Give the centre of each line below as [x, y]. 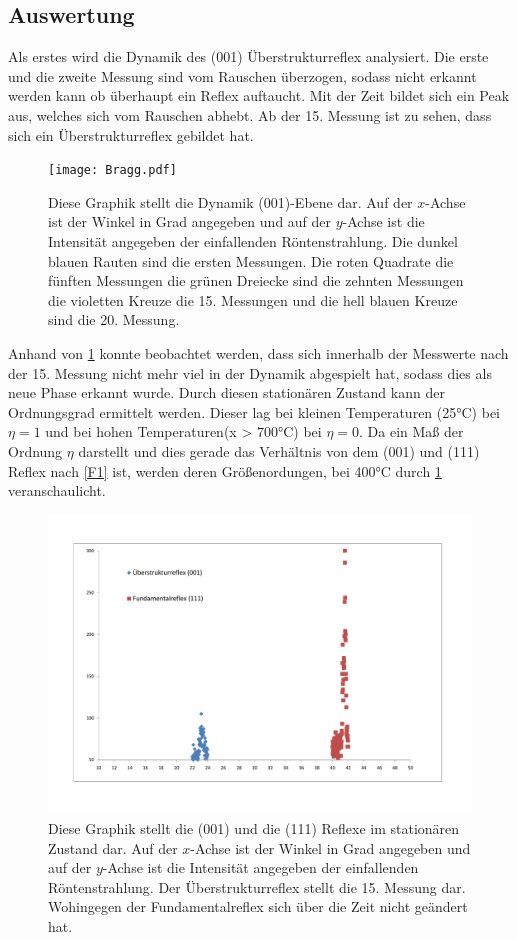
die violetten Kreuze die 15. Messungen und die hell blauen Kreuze [253, 299]
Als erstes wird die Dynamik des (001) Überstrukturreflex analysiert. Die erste [248, 56]
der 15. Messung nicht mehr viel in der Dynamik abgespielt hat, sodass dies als [250, 372]
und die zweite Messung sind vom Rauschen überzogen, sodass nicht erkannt [242, 75]
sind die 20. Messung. [114, 319]
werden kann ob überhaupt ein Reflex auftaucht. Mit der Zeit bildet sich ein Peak [259, 95]
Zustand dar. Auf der [113, 847]
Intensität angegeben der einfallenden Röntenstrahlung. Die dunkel [253, 241]
